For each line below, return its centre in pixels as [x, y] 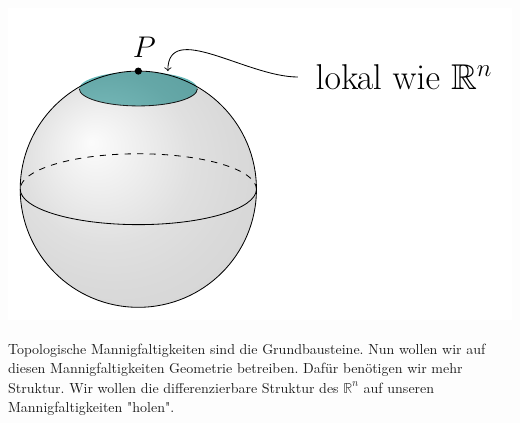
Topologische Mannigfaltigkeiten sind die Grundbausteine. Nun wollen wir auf [247, 347]
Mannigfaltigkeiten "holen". [91, 406]
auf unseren [399, 386]
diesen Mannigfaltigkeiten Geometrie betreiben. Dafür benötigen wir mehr [235, 367]
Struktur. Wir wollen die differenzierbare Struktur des [173, 386]
